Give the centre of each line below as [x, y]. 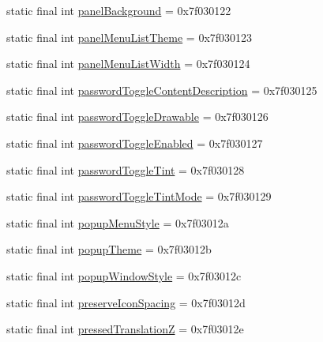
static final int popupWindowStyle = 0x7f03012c [124, 275]
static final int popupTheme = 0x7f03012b [109, 249]
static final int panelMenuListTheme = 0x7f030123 [130, 37]
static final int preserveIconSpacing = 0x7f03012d [126, 302]
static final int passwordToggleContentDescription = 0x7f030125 [162, 90]
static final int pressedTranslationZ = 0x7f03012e [125, 329]
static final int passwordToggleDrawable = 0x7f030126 [137, 117]
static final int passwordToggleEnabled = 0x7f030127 [135, 143]
